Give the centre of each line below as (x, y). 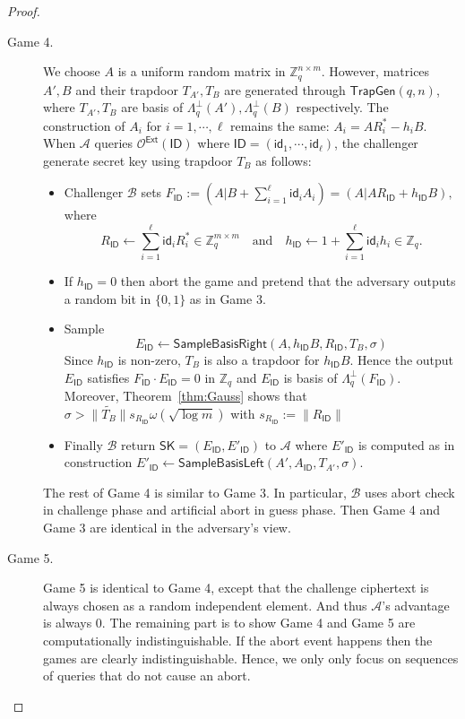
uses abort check (410, 492)
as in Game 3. (228, 298)
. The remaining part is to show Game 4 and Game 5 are (258, 623)
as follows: (284, 160)
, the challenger (376, 143)
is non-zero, (149, 359)
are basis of (152, 107)
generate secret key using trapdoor (138, 160)
